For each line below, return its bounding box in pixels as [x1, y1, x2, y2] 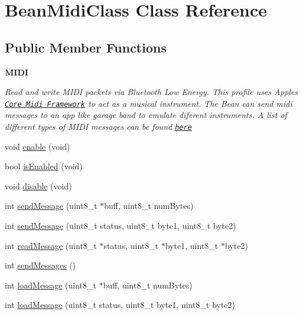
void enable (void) [5, 140, 70, 152]
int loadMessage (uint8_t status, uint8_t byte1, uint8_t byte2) [5, 298, 236, 311]
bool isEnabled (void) [5, 160, 83, 172]
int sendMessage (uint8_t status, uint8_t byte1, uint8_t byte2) [5, 219, 236, 232]
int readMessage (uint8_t [5, 239, 97, 251]
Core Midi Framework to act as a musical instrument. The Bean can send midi [5, 97, 292, 109]
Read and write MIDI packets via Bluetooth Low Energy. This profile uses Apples [5, 86, 298, 98]
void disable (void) [5, 179, 72, 192]
